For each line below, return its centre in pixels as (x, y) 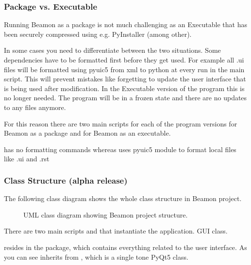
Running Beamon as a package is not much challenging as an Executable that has (125, 24)
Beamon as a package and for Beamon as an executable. (87, 133)
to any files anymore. (35, 107)
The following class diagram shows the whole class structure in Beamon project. (123, 198)
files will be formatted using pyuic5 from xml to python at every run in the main (124, 69)
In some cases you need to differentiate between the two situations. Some (112, 50)
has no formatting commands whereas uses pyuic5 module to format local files (120, 149)
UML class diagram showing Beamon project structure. (106, 214)
